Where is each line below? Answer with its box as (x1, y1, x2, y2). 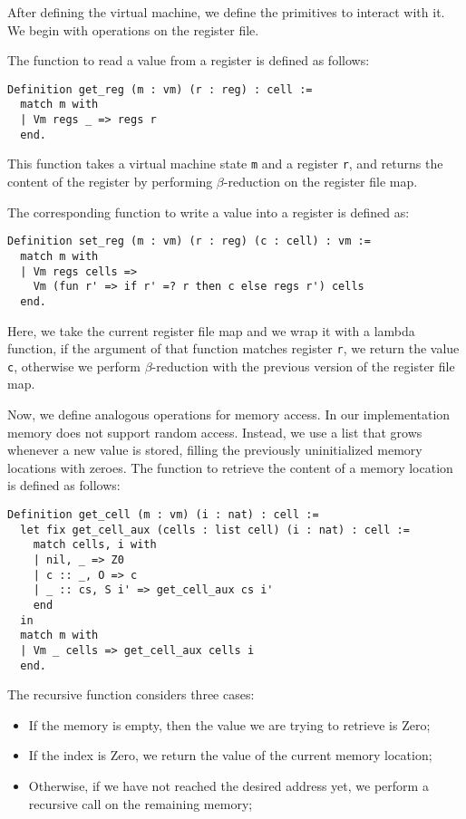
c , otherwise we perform (7, 356, 141, 375)
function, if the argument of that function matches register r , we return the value (7, 339, 460, 358)
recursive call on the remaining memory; (28, 794, 253, 813)
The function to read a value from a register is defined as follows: (7, 51, 370, 70)
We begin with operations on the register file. (7, 20, 259, 39)
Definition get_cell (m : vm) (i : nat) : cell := (7, 508, 319, 521)
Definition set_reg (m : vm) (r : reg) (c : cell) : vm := (7, 235, 371, 248)
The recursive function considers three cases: (7, 685, 255, 704)
